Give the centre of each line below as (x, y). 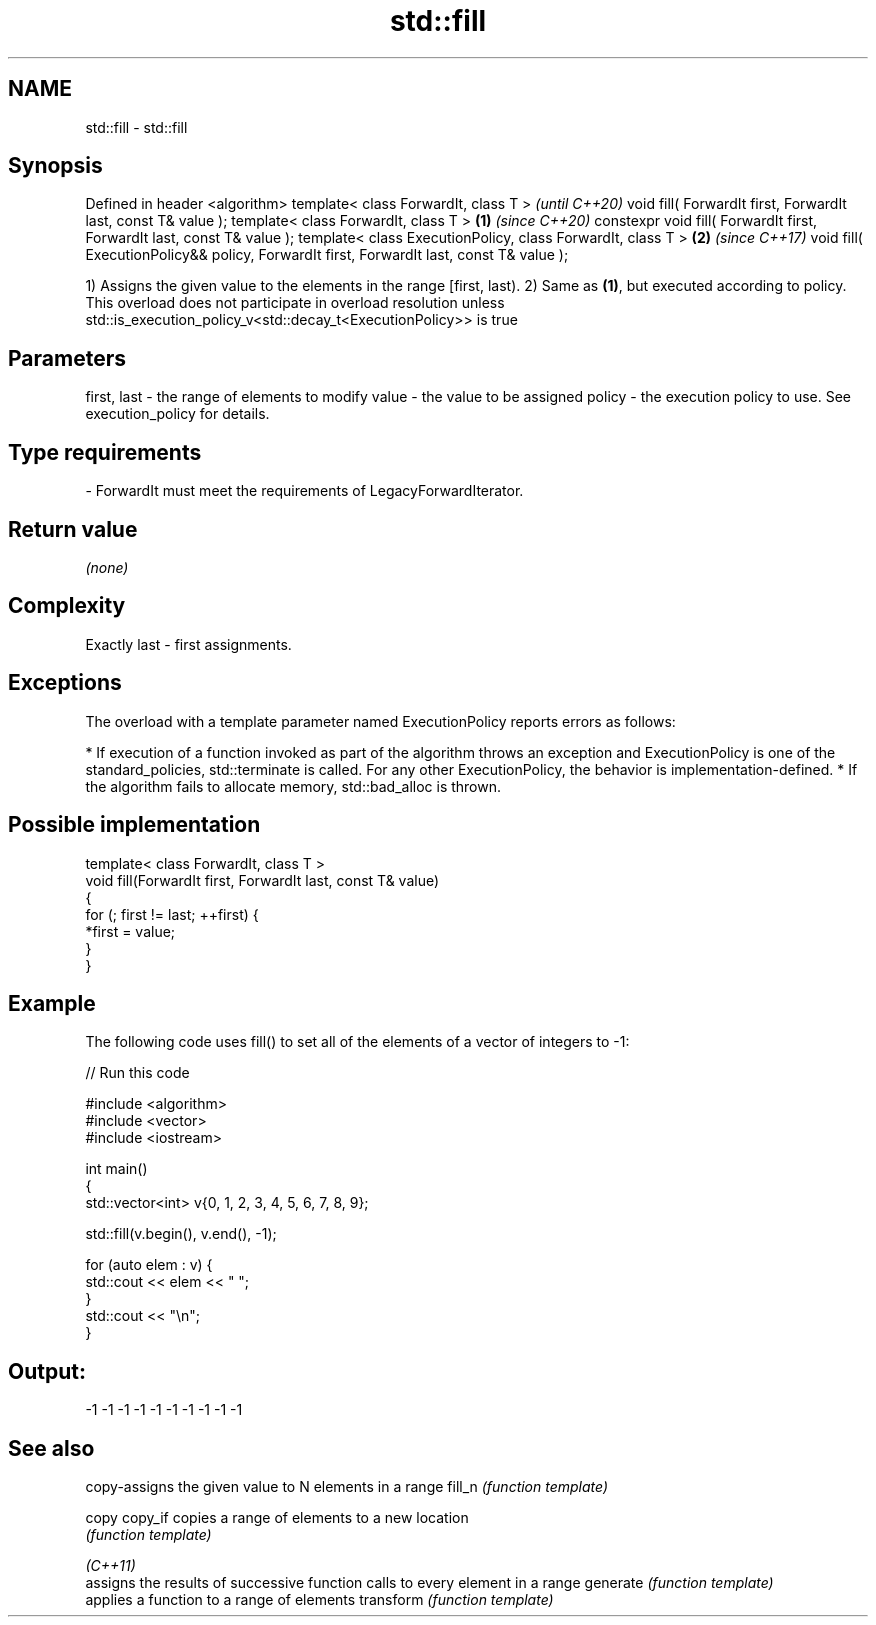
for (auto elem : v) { (149, 1265)
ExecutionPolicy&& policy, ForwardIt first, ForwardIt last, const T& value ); (327, 255)
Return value (73, 529)
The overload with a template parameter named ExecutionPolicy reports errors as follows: (380, 721)
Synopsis (55, 166)
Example (52, 1003)
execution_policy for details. (177, 414)
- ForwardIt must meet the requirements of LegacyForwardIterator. (304, 491)
